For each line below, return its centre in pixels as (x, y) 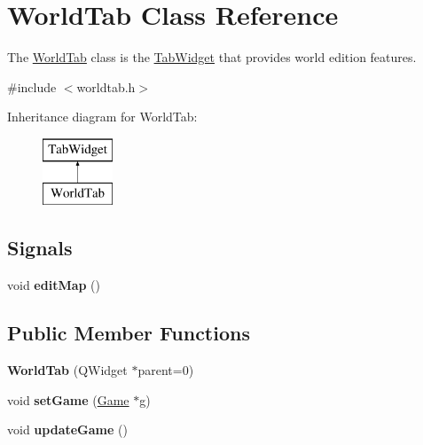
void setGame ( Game (68, 399)
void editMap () (54, 285)
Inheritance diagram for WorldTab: (102, 117)
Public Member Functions (129, 333)
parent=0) (166, 370)
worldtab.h (106, 86)
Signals (40, 248)
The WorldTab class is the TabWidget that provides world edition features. (212, 57)
